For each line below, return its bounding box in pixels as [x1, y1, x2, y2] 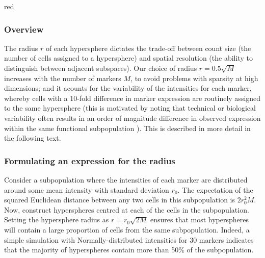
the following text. [4, 133, 61, 143]
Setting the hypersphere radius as [4, 214, 109, 225]
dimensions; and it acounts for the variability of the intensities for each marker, [4, 83, 252, 93]
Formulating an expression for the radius [4, 154, 175, 167]
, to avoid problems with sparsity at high [130, 72, 258, 83]
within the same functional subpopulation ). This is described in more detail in [4, 122, 251, 133]
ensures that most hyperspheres [150, 214, 249, 225]
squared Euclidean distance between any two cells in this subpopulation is [4, 194, 235, 205]
